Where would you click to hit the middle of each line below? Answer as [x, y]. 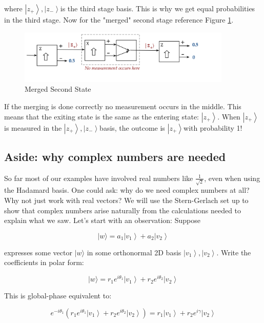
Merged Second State [58, 89]
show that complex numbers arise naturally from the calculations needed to [123, 210]
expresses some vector [38, 252]
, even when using [232, 178]
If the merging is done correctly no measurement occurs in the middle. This [123, 106]
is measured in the [33, 127]
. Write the [234, 252]
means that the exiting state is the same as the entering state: [101, 116]
